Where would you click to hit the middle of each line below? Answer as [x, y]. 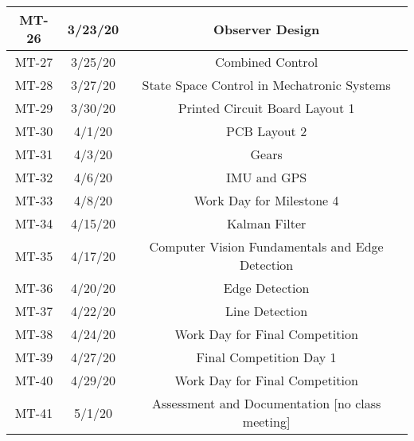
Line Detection [267, 311]
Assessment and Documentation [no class [266, 403]
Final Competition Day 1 [266, 357]
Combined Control [267, 62]
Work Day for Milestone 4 [266, 200]
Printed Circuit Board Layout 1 [266, 108]
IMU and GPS [266, 177]
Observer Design [267, 29]
